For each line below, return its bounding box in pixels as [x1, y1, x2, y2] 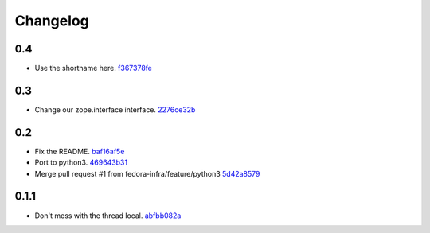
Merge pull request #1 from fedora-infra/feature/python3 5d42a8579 [34, 169, 260, 178]
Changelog [14, 12, 89, 29]
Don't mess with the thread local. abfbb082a [34, 211, 182, 220]
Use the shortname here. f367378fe [34, 64, 153, 73]
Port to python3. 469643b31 [34, 157, 127, 167]
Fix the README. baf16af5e [34, 146, 125, 156]
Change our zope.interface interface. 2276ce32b [34, 104, 196, 115]
